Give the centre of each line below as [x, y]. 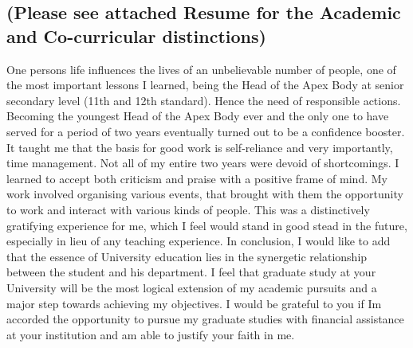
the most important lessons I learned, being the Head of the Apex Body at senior [205, 85]
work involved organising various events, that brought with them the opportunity [205, 194]
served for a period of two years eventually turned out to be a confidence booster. [206, 131]
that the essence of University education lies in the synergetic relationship [187, 256]
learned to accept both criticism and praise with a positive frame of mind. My [197, 178]
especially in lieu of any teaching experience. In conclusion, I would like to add [199, 241]
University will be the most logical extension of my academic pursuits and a [192, 287]
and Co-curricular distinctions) [136, 35]
